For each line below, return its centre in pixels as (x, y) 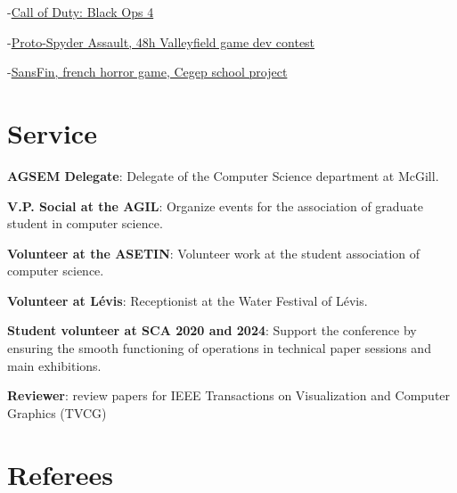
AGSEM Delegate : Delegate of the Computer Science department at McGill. (223, 175)
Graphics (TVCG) (57, 412)
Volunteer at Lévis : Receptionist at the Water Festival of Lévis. (188, 300)
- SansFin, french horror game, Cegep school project (147, 72)
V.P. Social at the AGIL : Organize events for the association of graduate (216, 205)
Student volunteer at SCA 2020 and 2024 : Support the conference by (212, 330)
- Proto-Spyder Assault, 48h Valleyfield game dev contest (161, 41)
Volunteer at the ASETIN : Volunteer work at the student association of (214, 253)
